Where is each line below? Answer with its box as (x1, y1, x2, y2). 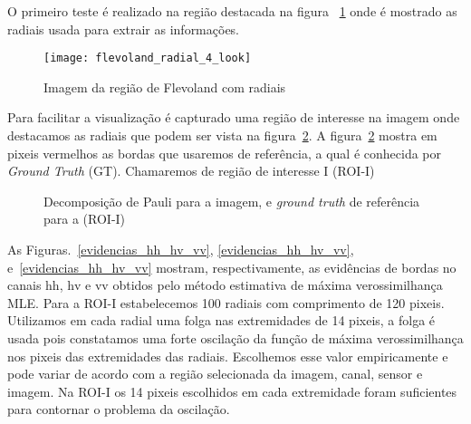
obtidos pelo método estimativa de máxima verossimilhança (112, 275, 443, 294)
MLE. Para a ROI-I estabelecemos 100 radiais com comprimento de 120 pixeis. (7, 293, 445, 312)
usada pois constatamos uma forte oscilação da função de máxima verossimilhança (7, 328, 464, 347)
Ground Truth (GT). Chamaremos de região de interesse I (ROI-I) (7, 161, 375, 180)
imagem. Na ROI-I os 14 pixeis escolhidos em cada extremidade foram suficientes (7, 381, 457, 400)
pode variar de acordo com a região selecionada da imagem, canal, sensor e (7, 364, 423, 383)
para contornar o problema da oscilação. (7, 400, 230, 419)
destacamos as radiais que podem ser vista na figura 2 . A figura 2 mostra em (7, 126, 437, 145)
